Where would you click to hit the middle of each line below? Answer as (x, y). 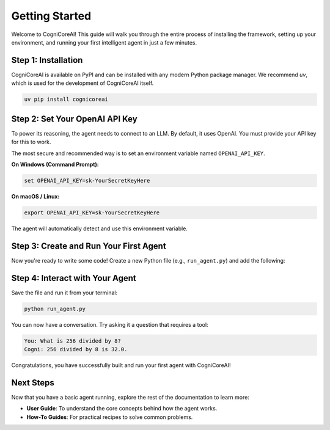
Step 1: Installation (47, 60)
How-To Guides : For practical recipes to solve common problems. (110, 417)
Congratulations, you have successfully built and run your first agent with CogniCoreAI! (121, 365)
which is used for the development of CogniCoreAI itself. (82, 83)
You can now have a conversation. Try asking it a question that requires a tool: (110, 324)
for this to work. (31, 142)
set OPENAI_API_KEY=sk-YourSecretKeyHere (87, 180)
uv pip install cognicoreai (66, 100)
